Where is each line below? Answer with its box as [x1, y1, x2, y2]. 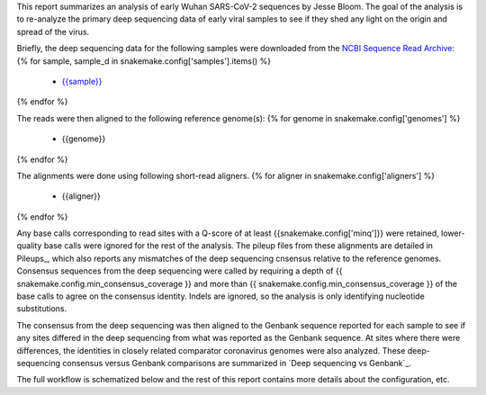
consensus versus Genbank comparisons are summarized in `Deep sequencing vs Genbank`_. [62, 357, 411, 368]
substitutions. [16, 303, 67, 314]
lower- [441, 228, 465, 238]
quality [16, 240, 42, 251]
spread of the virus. [16, 26, 90, 37]
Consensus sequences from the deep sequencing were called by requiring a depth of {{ [16, 265, 343, 276]
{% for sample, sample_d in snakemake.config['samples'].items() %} [16, 55, 272, 67]
